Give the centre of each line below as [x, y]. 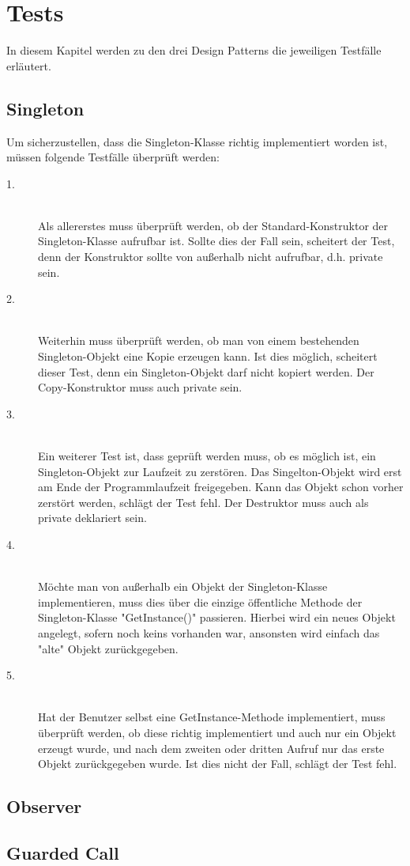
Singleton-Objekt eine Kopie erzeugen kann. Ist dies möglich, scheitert [208, 356]
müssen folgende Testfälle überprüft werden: [113, 157]
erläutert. [29, 65]
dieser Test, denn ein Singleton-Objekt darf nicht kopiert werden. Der [206, 371]
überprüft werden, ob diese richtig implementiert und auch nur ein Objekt [217, 732]
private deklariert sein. [92, 518]
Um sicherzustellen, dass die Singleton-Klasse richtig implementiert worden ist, [197, 141]
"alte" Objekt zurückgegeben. [108, 648]
